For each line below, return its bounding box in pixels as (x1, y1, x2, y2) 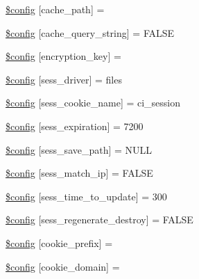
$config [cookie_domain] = (6, 259, 120, 273)
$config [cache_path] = (6, 2, 105, 16)
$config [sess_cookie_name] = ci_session (6, 95, 181, 110)
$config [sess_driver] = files (6, 72, 122, 86)
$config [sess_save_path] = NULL (6, 142, 153, 157)
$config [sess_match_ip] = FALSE (6, 166, 153, 180)
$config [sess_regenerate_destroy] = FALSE (6, 212, 193, 227)
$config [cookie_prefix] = (6, 235, 113, 250)
